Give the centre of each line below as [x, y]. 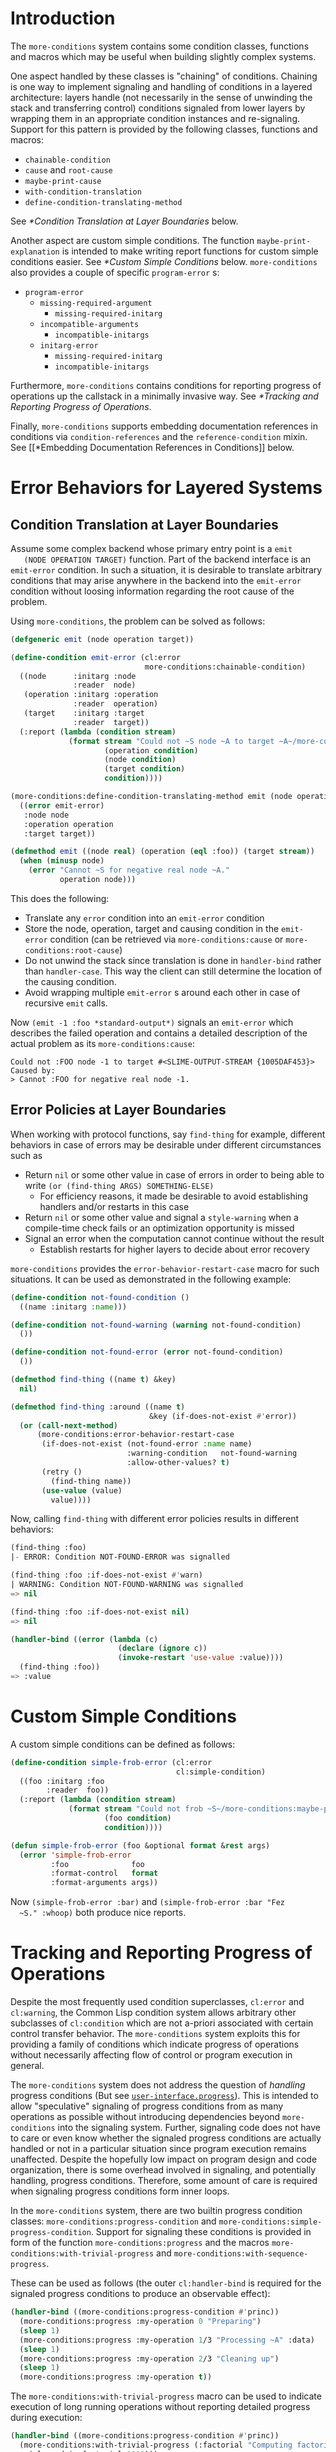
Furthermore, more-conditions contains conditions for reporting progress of [166, 385]
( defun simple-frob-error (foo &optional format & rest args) [140, 1845]
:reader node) [105, 685]
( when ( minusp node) [62, 861]
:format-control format [104, 1873]
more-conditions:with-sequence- [241, 2254]
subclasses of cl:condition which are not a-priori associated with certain [162, 2023]
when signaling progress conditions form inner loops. [120, 2191]
